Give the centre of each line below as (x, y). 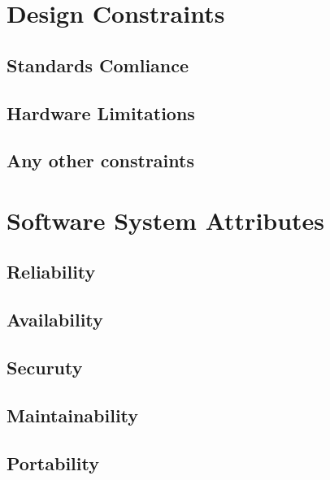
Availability (55, 320)
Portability (53, 463)
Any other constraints (100, 160)
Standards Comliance (98, 65)
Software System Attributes (166, 220)
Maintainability (73, 415)
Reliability (51, 272)
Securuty (45, 368)
